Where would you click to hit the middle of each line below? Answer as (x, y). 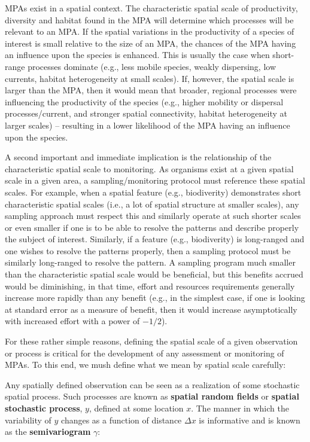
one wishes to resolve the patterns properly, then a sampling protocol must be (148, 250)
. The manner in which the (240, 408)
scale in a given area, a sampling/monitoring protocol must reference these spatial (155, 180)
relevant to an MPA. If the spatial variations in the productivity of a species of (150, 31)
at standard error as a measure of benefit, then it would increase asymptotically (151, 309)
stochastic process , (44, 408)
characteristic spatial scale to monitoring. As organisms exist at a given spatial (149, 168)
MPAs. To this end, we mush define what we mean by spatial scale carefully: (145, 365)
